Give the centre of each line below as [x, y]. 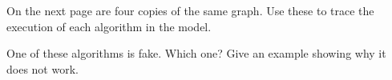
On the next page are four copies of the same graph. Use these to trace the [190, 10]
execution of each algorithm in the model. [109, 26]
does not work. [42, 68]
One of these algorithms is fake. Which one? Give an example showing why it [196, 53]
